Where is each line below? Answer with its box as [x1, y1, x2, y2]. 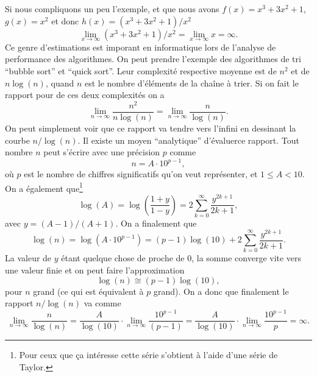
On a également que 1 [5, 180, 83, 194]
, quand [45, 76, 74, 89]
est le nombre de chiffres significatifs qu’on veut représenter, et [24, 167, 258, 180]
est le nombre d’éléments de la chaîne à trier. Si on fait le [84, 76, 299, 89]
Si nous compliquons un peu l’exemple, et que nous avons [5, 2, 219, 15]
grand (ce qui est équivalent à [33, 284, 144, 297]
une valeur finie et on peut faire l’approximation [5, 263, 185, 276]
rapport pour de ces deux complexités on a [5, 88, 165, 101]
